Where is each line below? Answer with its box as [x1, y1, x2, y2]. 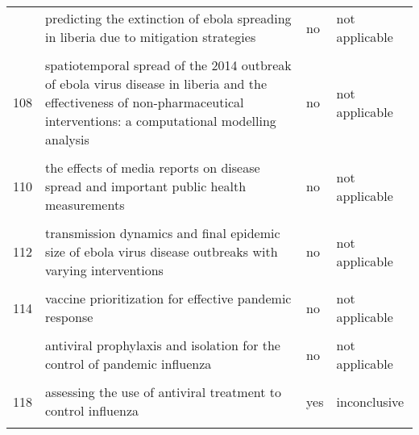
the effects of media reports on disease [45, 158, 260, 177]
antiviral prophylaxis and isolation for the [45, 336, 280, 354]
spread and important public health [45, 177, 247, 195]
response [45, 307, 93, 326]
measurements [45, 195, 125, 214]
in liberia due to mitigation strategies [45, 27, 256, 46]
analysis [45, 130, 89, 148]
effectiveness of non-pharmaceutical [45, 93, 244, 111]
